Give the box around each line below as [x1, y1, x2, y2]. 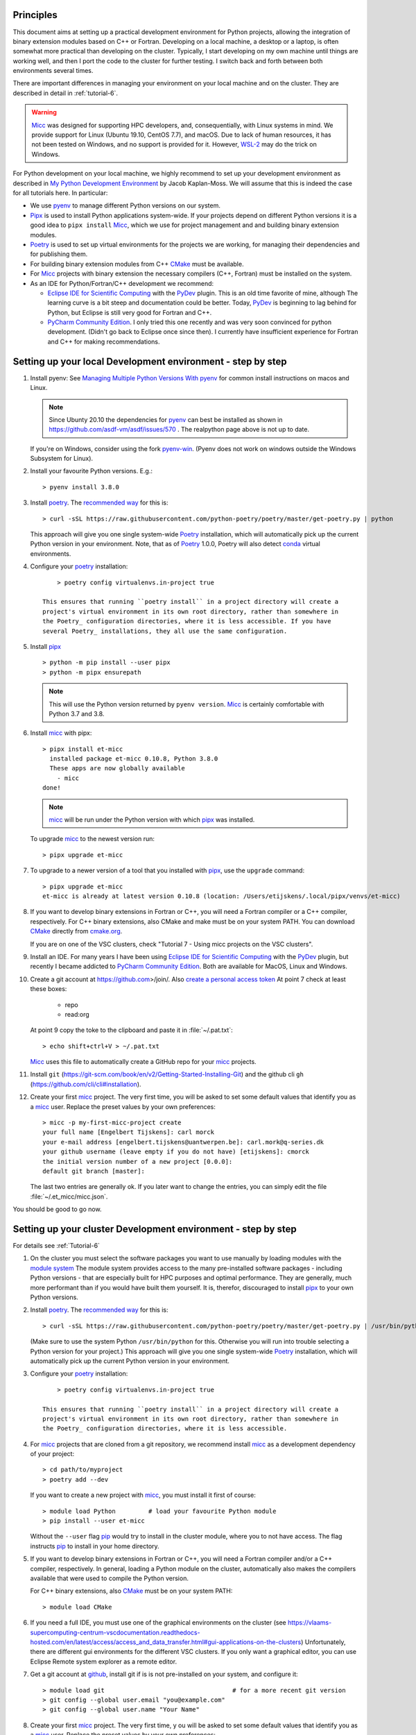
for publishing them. [30, 250, 88, 258]
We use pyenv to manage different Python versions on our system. [30, 201, 221, 210]
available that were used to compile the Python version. [30, 1574, 189, 1582]
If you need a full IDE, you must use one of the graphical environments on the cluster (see [30, 1618, 287, 1627]
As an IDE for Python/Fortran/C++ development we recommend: [30, 279, 214, 287]
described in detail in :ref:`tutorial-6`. [12, 89, 118, 97]
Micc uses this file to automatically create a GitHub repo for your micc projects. [30, 1058, 257, 1066]
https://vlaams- [288, 1618, 332, 1627]
